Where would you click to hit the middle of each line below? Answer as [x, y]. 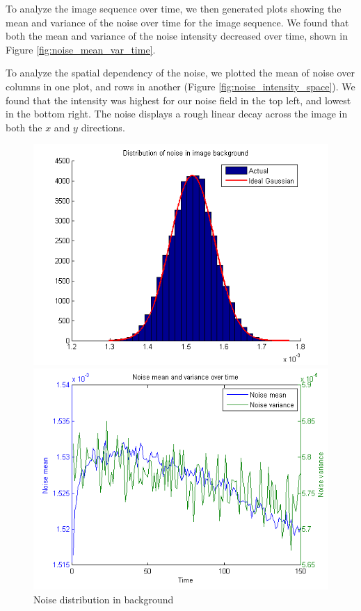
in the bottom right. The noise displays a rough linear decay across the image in [177, 114]
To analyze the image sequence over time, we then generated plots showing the [174, 8]
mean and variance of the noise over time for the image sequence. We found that [177, 22]
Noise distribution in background [104, 599]
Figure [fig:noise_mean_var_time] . [81, 49]
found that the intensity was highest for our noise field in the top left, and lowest [178, 100]
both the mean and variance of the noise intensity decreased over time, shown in [177, 36]
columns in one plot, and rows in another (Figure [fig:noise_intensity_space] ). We [180, 86]
